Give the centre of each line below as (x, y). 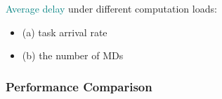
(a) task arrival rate (65, 32)
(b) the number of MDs (73, 55)
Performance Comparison (79, 86)
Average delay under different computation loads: (111, 8)
